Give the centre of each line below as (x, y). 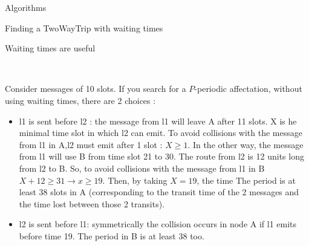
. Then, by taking (135, 180)
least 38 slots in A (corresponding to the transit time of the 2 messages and (159, 192)
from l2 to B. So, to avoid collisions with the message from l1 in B (142, 168)
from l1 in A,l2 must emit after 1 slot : (91, 144)
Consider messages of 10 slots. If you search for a (96, 89)
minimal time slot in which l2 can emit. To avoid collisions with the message (161, 133)
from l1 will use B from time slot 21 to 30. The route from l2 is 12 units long (161, 156)
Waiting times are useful (50, 48)
